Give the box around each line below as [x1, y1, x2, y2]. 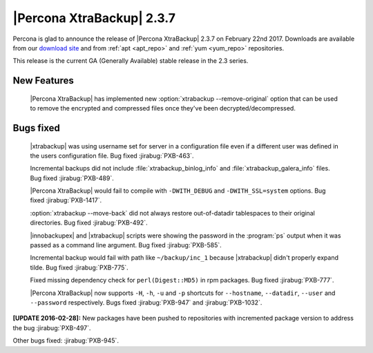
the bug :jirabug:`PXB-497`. [12, 323, 91, 332]
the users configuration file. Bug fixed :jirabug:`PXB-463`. [30, 151, 194, 160]
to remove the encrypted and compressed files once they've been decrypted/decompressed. [30, 104, 296, 113]
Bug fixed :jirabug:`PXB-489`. [30, 173, 114, 182]
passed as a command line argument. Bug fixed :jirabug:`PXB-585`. [30, 241, 222, 249]
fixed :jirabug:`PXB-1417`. [30, 196, 102, 204]
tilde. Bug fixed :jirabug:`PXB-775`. [30, 263, 129, 271]
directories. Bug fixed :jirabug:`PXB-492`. [30, 218, 148, 227]
